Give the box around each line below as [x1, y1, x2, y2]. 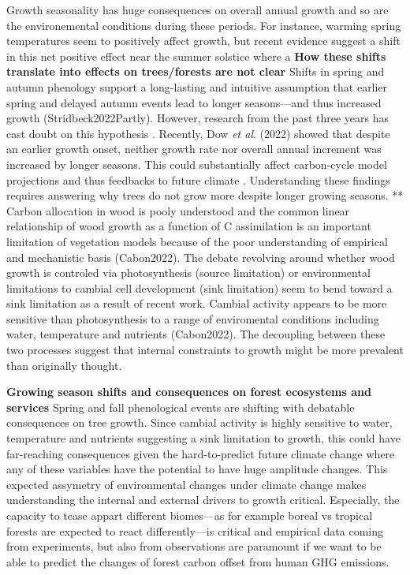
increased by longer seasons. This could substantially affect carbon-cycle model [6, 155, 387, 172]
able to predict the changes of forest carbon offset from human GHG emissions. [6, 553, 389, 569]
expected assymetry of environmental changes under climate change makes [6, 476, 367, 492]
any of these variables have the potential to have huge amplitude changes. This [6, 461, 388, 477]
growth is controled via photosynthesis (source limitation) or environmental [6, 264, 371, 281]
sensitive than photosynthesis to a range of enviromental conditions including [6, 310, 379, 327]
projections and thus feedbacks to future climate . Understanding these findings [6, 171, 390, 188]
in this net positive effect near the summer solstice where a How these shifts [6, 47, 386, 64]
